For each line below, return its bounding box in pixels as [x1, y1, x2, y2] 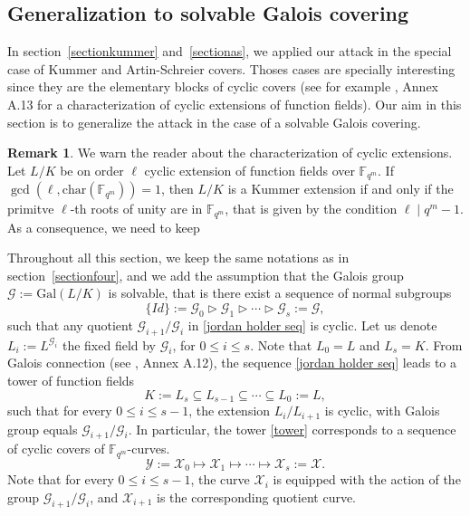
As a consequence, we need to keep [7, 217, 200, 236]
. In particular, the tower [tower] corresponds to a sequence [128, 419, 456, 438]
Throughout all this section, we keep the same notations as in [7, 248, 350, 267]
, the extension [188, 401, 271, 420]
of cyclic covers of [7, 439, 105, 458]
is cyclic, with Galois [324, 401, 440, 420]
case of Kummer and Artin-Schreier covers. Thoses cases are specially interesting [7, 59, 456, 78]
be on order [60, 160, 124, 179]
